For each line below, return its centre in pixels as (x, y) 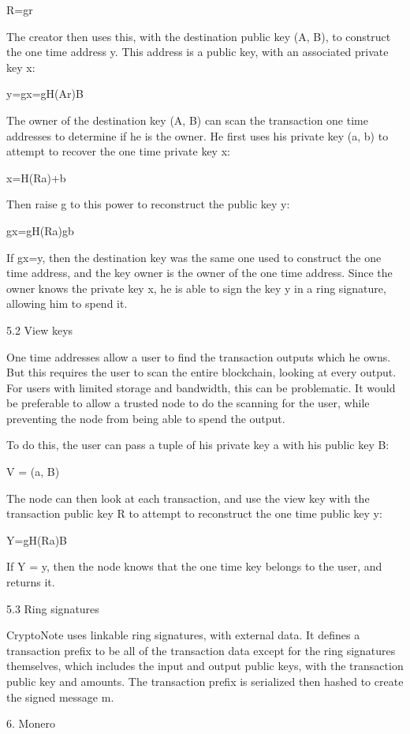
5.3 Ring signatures (53, 608)
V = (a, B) (33, 472)
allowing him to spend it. (67, 303)
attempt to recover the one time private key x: (118, 151)
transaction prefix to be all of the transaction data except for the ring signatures (201, 650)
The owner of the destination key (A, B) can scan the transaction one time (187, 120)
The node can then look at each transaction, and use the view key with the (188, 498)
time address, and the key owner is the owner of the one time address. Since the (199, 273)
